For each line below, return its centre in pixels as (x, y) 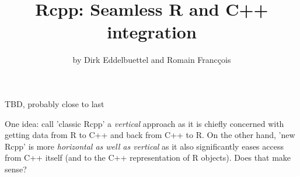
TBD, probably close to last (55, 103)
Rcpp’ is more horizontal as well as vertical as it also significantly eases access (144, 146)
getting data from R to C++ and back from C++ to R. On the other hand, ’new (150, 135)
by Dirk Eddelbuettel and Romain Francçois (152, 60)
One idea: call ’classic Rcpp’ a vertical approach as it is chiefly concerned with (144, 123)
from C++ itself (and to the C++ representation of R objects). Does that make (148, 157)
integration (152, 32)
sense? (16, 169)
